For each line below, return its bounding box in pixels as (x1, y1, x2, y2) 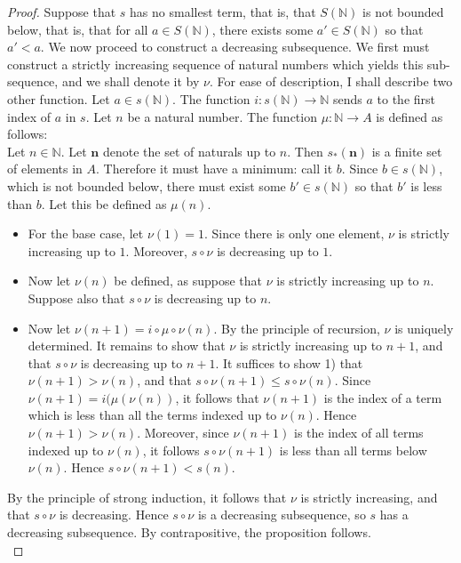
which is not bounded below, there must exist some (7, 176, 286, 195)
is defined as (376, 107, 443, 125)
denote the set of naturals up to (102, 141, 276, 160)
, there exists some (211, 20, 314, 38)
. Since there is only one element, (203, 224, 385, 243)
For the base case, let (28, 224, 144, 243)
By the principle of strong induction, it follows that (7, 487, 287, 506)
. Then (287, 141, 323, 160)
